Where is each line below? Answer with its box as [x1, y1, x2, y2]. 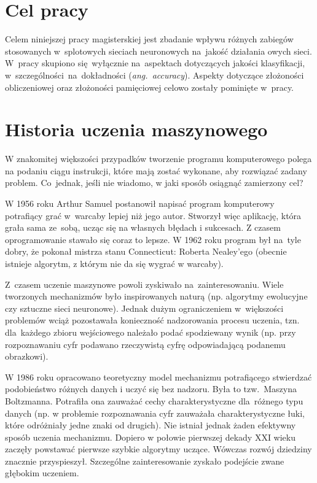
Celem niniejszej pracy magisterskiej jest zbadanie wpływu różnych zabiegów [5, 33, 294, 45]
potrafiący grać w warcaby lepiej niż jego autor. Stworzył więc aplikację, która [5, 209, 302, 222]
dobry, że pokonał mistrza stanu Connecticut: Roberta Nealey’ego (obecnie [5, 245, 287, 258]
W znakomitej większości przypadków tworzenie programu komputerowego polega [5, 152, 312, 165]
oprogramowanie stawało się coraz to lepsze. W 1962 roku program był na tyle [5, 233, 301, 245]
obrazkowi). [5, 350, 49, 363]
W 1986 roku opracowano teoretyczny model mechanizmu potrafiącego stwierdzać [5, 370, 312, 383]
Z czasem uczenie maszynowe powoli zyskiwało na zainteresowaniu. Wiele [5, 277, 284, 290]
